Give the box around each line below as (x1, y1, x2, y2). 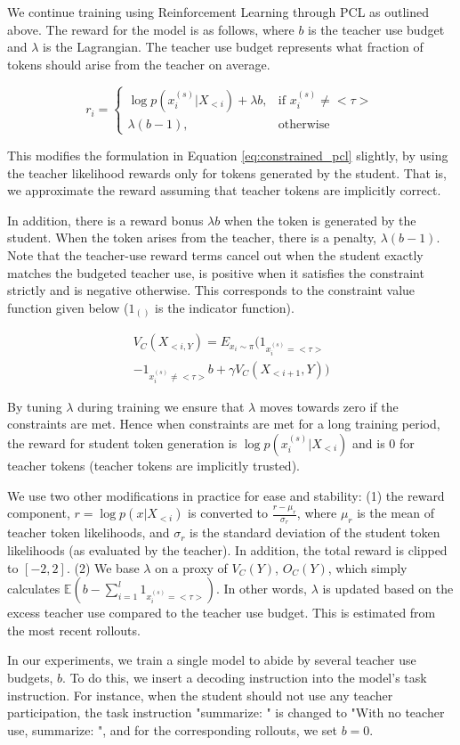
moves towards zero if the (259, 397, 399, 415)
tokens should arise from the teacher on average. (7, 54, 270, 73)
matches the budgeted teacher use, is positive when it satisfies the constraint (7, 263, 424, 282)
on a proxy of (155, 558, 228, 577)
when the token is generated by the (223, 210, 416, 229)
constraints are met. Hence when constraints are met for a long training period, (7, 414, 440, 433)
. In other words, (215, 579, 307, 598)
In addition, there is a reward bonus (7, 210, 204, 229)
